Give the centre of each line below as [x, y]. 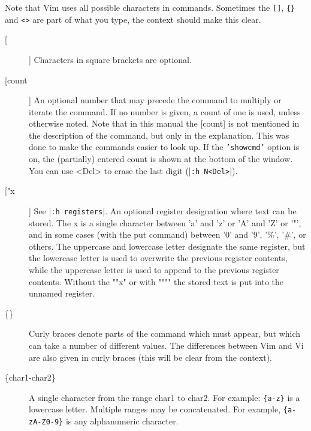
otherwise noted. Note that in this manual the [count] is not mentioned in [164, 123]
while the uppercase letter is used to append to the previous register [154, 270]
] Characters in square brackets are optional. [110, 59]
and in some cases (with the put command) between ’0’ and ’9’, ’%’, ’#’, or [167, 234]
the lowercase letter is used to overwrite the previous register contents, [158, 258]
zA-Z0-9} [46, 422]
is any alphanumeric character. [122, 421]
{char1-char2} [30, 377]
